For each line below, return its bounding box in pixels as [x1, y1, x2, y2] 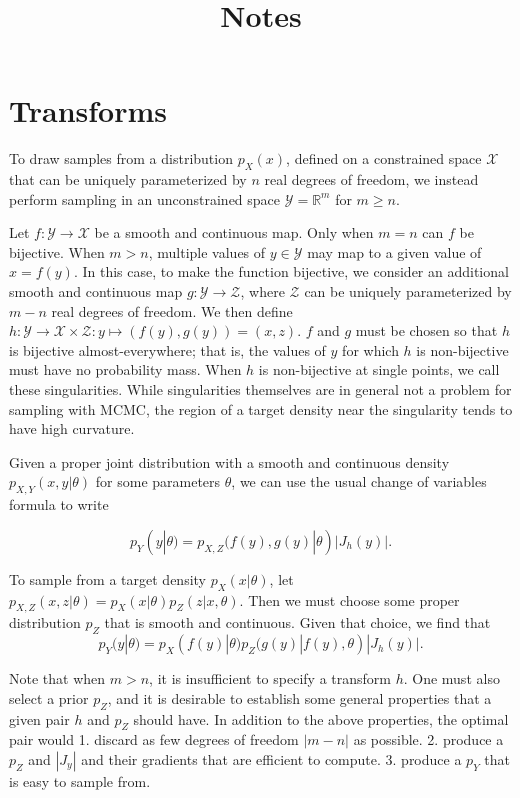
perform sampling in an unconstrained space [9, 188, 281, 209]
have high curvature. [9, 418, 135, 439]
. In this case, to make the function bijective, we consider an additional [73, 261, 509, 282]
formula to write [9, 494, 109, 515]
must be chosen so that [355, 320, 498, 341]
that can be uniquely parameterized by [9, 169, 247, 190]
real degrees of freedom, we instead [264, 169, 479, 190]
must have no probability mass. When [9, 359, 242, 380]
